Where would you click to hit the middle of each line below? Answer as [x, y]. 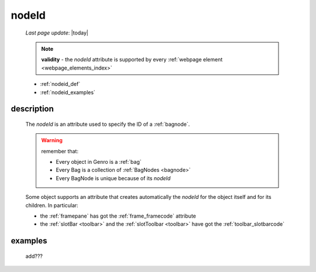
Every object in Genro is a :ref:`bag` [99, 162]
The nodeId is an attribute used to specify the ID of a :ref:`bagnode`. [108, 124]
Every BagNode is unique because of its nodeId [113, 178]
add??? [34, 256]
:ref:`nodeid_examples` [68, 92]
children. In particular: [52, 205]
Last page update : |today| [57, 33]
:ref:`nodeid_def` [60, 84]
